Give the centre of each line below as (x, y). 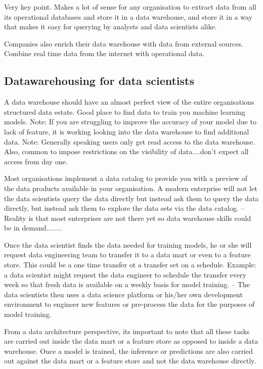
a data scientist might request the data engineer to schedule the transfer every (125, 274)
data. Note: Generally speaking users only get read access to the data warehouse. (130, 141)
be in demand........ (33, 228)
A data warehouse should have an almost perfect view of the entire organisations (129, 102)
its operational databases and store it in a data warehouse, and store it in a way (128, 16)
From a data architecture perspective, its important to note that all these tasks (127, 331)
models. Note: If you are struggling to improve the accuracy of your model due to (130, 122)
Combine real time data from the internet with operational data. (104, 53)
